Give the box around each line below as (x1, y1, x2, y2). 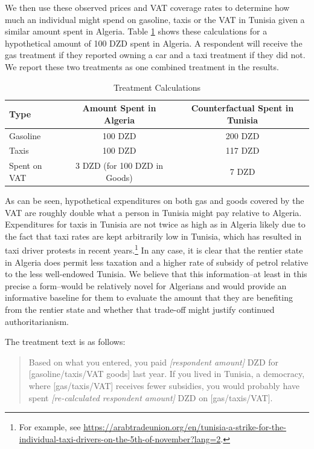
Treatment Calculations (113, 80, 200, 93)
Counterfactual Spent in (191, 102, 294, 114)
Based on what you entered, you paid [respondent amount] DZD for (28, 355, 279, 368)
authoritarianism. (5, 315, 69, 327)
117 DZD (225, 144, 260, 157)
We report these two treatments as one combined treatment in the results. (5, 60, 279, 73)
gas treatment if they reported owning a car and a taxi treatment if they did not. (5, 48, 306, 61)
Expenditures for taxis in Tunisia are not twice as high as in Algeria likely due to (5, 218, 306, 231)
